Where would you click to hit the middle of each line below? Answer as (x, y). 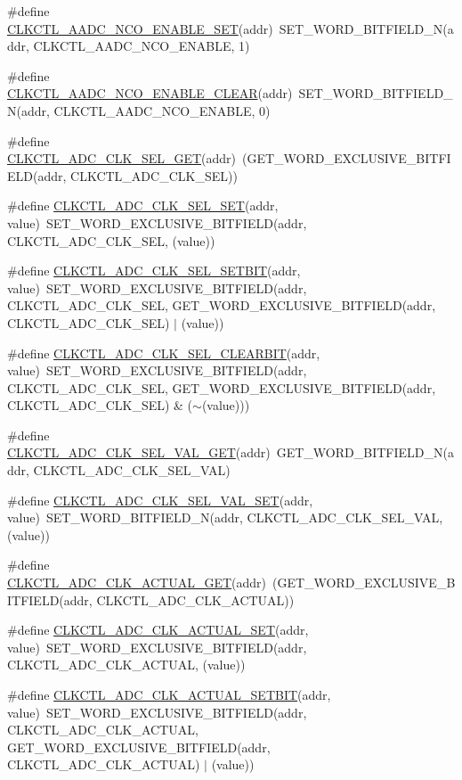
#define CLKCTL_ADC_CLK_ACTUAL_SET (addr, (158, 630)
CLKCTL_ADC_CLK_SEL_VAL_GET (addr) (139, 452)
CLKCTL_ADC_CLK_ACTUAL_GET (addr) (137, 583)
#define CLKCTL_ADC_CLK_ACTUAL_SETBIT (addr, (169, 694)
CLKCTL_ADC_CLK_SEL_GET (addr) (122, 158)
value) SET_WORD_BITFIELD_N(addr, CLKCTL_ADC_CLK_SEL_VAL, (225, 517)
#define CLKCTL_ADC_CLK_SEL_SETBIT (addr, (154, 271)
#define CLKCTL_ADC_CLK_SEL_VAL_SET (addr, (160, 500)
